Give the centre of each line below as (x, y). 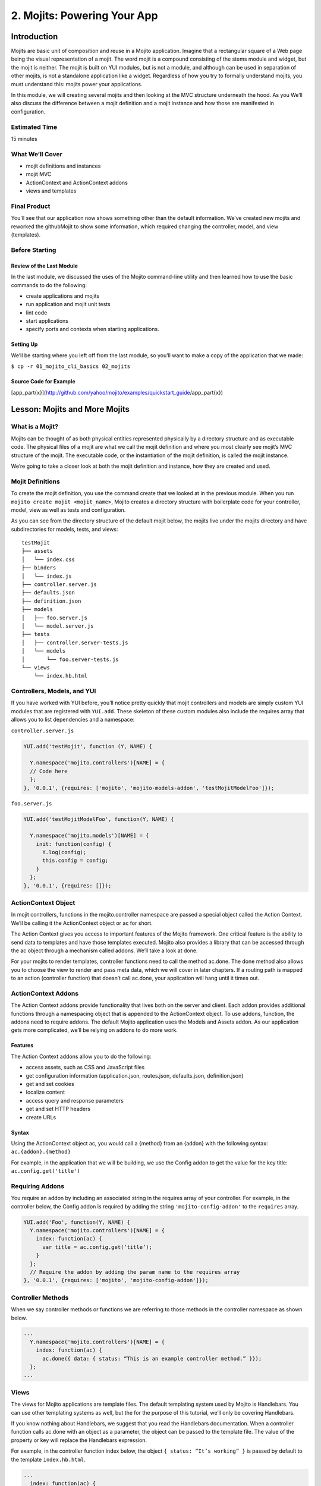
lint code (37, 313)
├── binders (39, 568)
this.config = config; (75, 861)
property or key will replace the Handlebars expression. (79, 1440)
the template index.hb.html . (48, 1459)
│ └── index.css (48, 559)
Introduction (34, 37)
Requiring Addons (38, 1186)
